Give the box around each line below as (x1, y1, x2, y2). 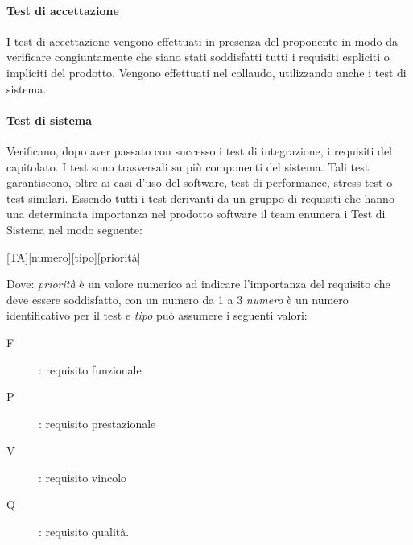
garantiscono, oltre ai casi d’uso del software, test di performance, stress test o (6, 174, 393, 191)
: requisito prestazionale (39, 415, 156, 431)
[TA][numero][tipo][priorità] (6, 248, 141, 265)
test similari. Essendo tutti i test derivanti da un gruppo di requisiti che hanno (6, 189, 394, 206)
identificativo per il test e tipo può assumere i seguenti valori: (6, 307, 308, 324)
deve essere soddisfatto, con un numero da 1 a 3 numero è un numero (6, 291, 349, 308)
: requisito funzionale (39, 361, 142, 378)
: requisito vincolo (39, 469, 127, 485)
